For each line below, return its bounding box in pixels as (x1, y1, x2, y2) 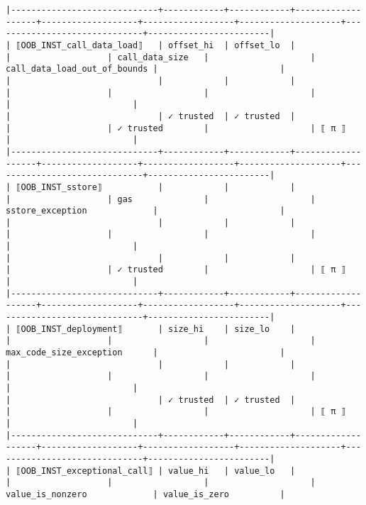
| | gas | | (6, 194, 316, 204)
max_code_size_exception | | (6, 348, 285, 358)
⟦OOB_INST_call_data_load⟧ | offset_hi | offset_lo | (16, 40, 296, 50)
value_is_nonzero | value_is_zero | (6, 489, 285, 499)
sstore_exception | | (6, 206, 285, 216)
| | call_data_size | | (6, 52, 316, 62)
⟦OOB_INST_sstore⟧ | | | (16, 182, 296, 192)
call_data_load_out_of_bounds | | (6, 64, 285, 74)
